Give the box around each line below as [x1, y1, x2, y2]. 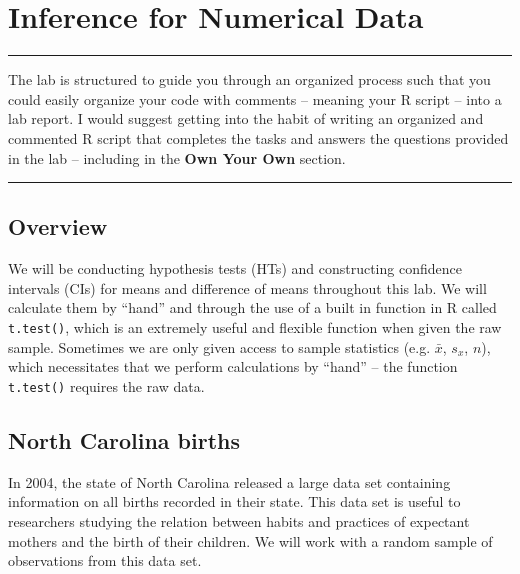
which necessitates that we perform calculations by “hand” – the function [8, 356, 458, 377]
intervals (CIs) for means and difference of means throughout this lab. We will [8, 277, 487, 298]
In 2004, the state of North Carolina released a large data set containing [8, 471, 451, 492]
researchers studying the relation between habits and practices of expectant [8, 510, 470, 531]
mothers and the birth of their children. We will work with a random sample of [8, 530, 493, 551]
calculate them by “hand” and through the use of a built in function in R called [8, 297, 497, 318]
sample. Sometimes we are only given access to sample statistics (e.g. [8, 336, 431, 357]
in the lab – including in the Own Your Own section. [8, 147, 346, 168]
